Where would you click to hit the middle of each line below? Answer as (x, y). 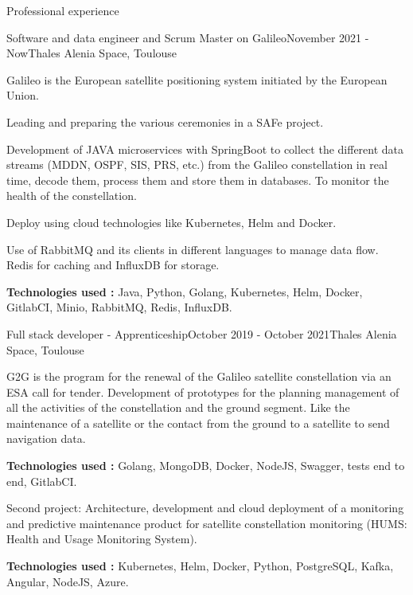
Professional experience (63, 10)
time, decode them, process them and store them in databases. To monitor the (198, 180)
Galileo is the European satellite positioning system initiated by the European (197, 79)
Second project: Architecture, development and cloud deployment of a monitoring (205, 508)
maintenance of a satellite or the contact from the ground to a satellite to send (198, 423)
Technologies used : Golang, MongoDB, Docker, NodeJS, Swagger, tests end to (206, 466)
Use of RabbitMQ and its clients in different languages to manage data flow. (193, 249)
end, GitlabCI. (42, 481)
